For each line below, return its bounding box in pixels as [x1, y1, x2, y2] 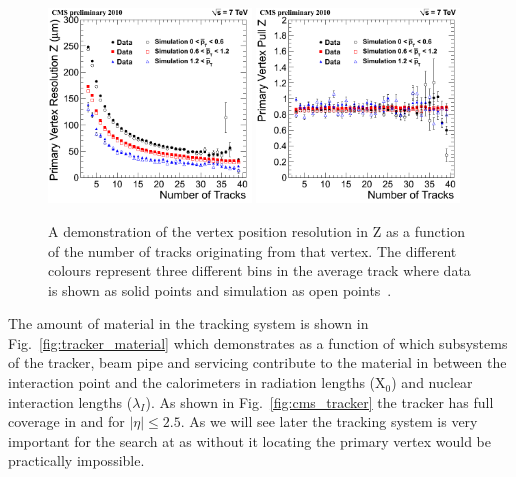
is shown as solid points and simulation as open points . [48, 279, 392, 300]
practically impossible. [8, 450, 145, 471]
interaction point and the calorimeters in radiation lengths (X [8, 372, 386, 393]
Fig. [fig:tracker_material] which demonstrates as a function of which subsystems [8, 332, 508, 353]
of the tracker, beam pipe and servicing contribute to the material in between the [8, 352, 507, 373]
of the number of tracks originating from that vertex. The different [48, 240, 457, 261]
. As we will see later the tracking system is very [180, 411, 478, 432]
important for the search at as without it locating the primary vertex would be [8, 430, 492, 451]
